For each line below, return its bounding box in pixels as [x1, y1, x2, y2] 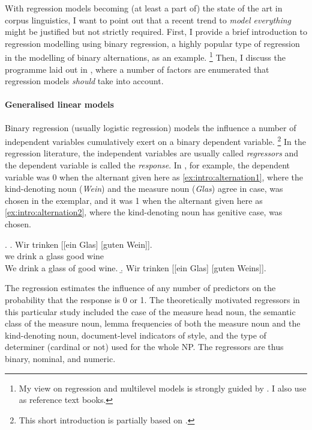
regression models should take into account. [5, 75, 164, 87]
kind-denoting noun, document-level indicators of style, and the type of [5, 328, 266, 341]
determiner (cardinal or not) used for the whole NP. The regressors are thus [5, 340, 284, 353]
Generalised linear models [5, 98, 114, 111]
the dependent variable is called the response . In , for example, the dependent [5, 159, 290, 171]
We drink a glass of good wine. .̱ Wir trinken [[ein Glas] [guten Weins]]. [5, 261, 266, 274]
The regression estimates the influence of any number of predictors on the [5, 281, 276, 294]
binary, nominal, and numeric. [5, 352, 116, 364]
